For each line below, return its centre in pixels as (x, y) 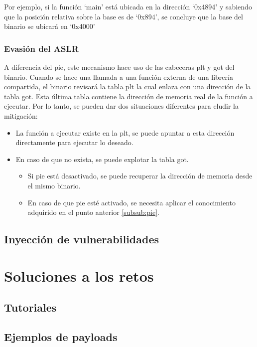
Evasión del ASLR (41, 48)
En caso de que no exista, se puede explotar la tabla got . (102, 159)
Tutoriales (30, 307)
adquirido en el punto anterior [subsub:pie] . (94, 212)
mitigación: (21, 115)
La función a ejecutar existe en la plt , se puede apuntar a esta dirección (125, 132)
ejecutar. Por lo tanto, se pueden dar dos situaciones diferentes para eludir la (121, 106)
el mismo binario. (54, 185)
